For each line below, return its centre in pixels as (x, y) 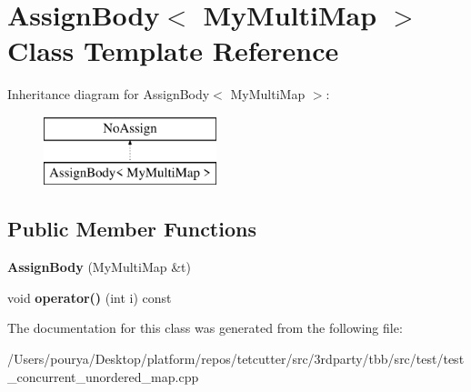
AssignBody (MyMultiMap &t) (99, 267)
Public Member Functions (132, 229)
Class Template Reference (173, 50)
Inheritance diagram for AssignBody (109, 94)
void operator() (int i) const (90, 297)
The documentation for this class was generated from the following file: (205, 328)
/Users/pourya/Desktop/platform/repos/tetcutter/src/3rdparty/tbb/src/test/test (236, 359)
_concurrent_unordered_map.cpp (103, 376)
